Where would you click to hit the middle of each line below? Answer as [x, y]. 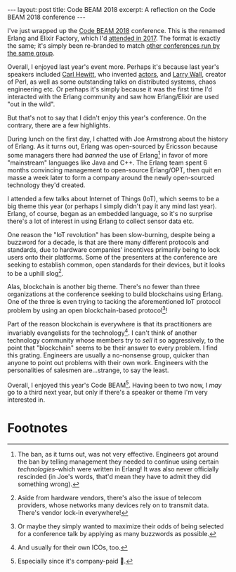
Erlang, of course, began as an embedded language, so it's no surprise [110, 213]
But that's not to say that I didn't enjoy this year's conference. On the [107, 118]
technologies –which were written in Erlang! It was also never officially [118, 469]
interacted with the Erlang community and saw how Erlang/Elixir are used [113, 97]
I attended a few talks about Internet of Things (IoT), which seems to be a [113, 198]
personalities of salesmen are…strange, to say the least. [88, 370]
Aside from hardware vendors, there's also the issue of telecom [109, 498]
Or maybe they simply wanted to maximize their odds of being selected [120, 526]
